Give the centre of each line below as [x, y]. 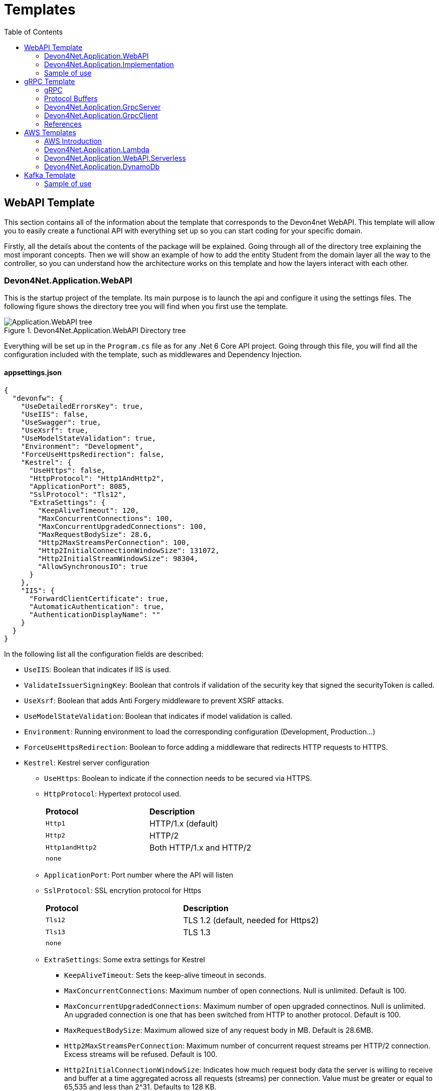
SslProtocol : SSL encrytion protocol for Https [123, 890]
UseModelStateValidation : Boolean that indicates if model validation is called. [158, 716]
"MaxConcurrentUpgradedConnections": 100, [122, 526]
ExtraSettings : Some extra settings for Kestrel [125, 959]
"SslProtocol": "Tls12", [78, 494]
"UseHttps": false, [67, 470]
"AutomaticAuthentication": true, [97, 606]
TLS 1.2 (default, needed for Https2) [251, 920]
